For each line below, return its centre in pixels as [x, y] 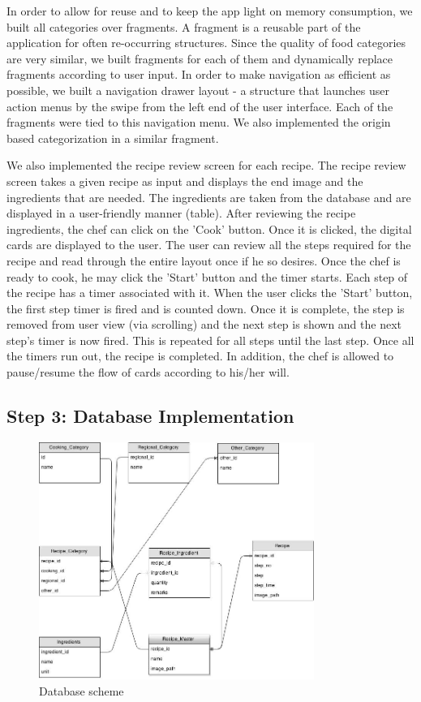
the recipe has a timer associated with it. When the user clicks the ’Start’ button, [210, 293]
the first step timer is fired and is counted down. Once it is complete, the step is [206, 308]
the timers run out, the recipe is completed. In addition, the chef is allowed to [200, 356]
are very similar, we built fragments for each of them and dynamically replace [200, 58]
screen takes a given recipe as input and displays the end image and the [185, 181]
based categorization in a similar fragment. [113, 138]
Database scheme [82, 690]
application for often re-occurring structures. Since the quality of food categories [206, 43]
